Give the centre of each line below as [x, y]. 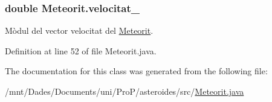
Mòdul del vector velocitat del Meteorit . [79, 30]
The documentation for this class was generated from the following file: [136, 71]
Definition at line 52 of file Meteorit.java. [81, 50]
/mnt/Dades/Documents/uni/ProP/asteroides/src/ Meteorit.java [125, 91]
